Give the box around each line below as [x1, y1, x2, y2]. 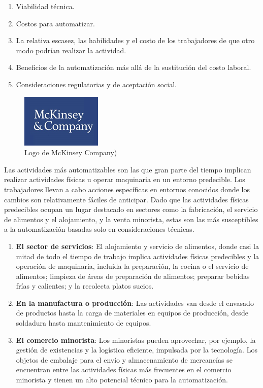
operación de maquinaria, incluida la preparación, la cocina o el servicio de [16, 261, 249, 271]
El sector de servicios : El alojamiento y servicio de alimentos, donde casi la [16, 240, 259, 251]
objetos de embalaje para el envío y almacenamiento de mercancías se [16, 354, 233, 365]
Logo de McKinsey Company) [24, 147, 117, 158]
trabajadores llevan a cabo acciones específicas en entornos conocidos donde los [4, 184, 250, 194]
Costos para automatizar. [16, 18, 95, 28]
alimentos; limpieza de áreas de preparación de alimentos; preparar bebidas [16, 270, 250, 281]
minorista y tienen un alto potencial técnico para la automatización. [16, 374, 228, 385]
